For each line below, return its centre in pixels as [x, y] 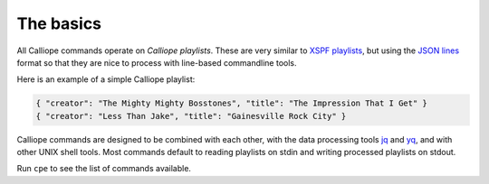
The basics [59, 23]
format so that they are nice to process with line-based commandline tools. [157, 62]
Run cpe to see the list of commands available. [104, 169]
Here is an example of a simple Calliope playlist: [106, 79]
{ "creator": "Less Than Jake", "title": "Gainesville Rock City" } [191, 116]
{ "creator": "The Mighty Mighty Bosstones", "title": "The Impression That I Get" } [231, 103]
